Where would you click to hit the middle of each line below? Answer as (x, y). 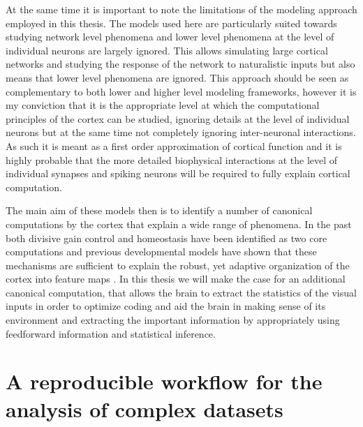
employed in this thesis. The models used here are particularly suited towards (171, 23)
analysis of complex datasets (145, 409)
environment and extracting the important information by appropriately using (173, 320)
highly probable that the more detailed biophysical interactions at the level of (172, 159)
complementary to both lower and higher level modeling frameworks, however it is (181, 91)
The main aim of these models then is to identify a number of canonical (159, 210)
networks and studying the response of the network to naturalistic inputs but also (180, 64)
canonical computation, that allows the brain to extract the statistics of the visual (181, 292)
